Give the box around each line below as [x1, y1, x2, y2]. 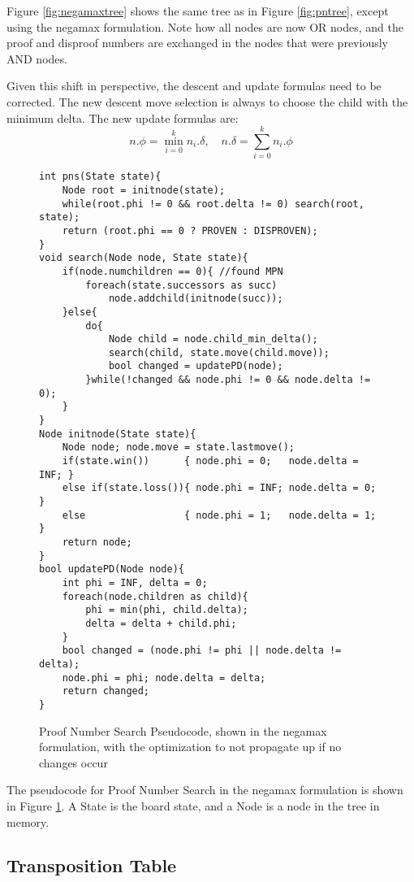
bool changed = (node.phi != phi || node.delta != [62, 645, 342, 657]
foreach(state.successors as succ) [85, 279, 278, 291]
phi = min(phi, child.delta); [85, 604, 248, 616]
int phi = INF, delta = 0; [62, 576, 208, 589]
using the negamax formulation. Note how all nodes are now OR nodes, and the [6, 18, 403, 35]
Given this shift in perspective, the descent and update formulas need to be [6, 77, 382, 94]
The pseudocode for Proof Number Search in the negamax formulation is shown [6, 781, 403, 798]
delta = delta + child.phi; [85, 617, 237, 629]
